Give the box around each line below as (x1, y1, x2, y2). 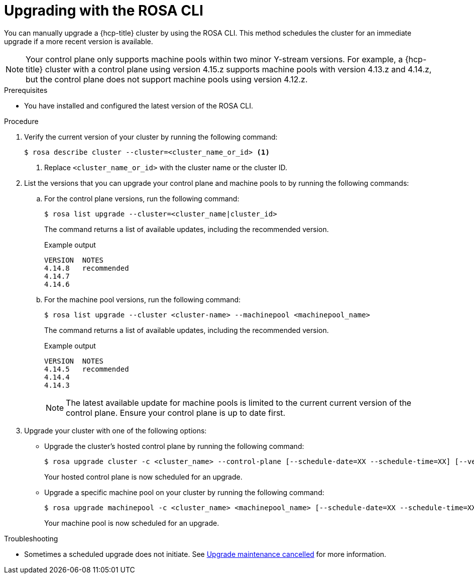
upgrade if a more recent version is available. (4, 37, 153, 46)
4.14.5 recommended (44, 365, 129, 373)
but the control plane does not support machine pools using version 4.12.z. (26, 74, 308, 84)
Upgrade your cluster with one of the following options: (24, 426, 207, 435)
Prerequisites (4, 85, 48, 94)
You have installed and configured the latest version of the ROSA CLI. (24, 101, 253, 110)
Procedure (4, 117, 39, 126)
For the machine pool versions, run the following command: (44, 295, 241, 304)
